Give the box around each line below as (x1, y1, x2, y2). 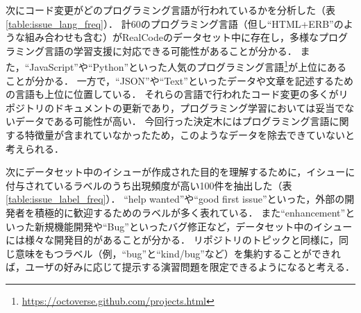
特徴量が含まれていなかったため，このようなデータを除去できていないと (24, 128, 355, 142)
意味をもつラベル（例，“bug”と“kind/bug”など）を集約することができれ (15, 246, 341, 260)
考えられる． (6, 141, 64, 155)
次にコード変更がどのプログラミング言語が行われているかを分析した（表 (6, 3, 335, 17)
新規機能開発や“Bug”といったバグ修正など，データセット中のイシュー (34, 219, 353, 233)
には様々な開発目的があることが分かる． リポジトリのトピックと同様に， (6, 232, 339, 247)
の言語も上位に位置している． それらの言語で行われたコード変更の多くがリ (6, 87, 349, 101)
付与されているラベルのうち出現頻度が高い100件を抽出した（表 (6, 178, 292, 192)
